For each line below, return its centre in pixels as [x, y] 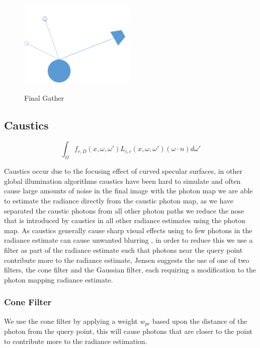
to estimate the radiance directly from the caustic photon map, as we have [119, 200]
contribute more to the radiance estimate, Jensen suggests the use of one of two [127, 260]
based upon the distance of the [200, 321]
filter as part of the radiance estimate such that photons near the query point [123, 250]
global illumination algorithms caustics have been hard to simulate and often [122, 181]
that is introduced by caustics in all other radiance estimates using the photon [125, 220]
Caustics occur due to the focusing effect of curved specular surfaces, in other [123, 171]
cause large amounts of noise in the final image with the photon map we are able [128, 191]
